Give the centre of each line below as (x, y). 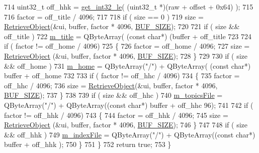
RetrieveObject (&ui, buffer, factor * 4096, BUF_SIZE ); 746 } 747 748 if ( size (126, 125)
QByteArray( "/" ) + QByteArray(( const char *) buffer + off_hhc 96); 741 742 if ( (129, 105)
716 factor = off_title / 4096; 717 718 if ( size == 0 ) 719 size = (104, 16)
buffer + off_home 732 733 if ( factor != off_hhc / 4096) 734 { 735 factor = (122, 75)
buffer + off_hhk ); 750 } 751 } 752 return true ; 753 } (88, 144)
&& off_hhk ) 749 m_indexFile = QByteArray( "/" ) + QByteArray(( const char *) (130, 134)
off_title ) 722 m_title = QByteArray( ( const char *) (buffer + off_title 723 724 (128, 36)
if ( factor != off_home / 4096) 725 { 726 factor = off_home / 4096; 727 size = (127, 46)
